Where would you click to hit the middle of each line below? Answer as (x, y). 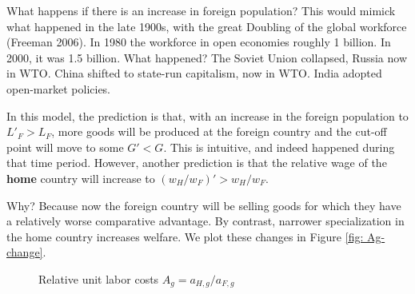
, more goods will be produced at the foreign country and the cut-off (219, 131)
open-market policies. (59, 88)
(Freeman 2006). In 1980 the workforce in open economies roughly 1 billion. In (199, 42)
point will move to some (65, 147)
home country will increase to (81, 178)
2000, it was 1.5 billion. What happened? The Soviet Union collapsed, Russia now (207, 57)
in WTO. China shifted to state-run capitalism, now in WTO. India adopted (194, 73)
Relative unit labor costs (99, 278)
